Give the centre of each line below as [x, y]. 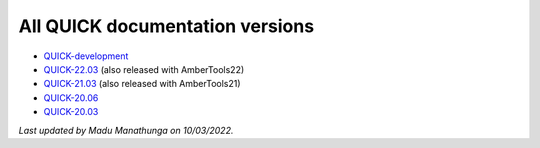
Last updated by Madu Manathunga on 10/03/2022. [126, 130]
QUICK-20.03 [71, 112]
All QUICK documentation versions [166, 26]
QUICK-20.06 [71, 97]
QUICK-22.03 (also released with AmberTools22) [144, 69]
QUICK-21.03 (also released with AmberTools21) [142, 84]
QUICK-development [86, 56]
